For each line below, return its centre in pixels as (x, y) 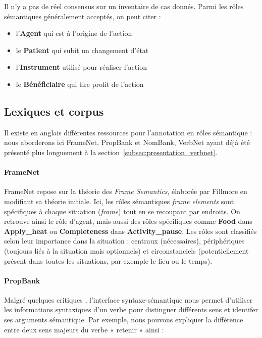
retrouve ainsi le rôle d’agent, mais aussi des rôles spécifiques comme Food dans (128, 221)
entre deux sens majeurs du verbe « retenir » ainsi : (84, 329)
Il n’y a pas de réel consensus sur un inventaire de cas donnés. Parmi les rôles (124, 6)
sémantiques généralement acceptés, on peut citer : (83, 16)
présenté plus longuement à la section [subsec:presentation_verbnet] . (111, 152)
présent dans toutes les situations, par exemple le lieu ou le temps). (108, 260)
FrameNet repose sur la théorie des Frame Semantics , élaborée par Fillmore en (126, 191)
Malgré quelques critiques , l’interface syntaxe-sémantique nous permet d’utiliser (128, 299)
